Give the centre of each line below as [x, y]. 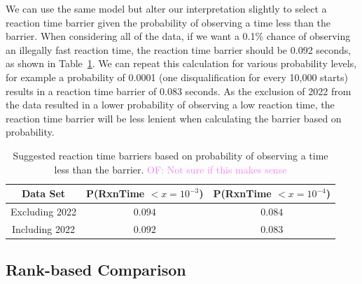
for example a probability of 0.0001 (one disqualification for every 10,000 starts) [177, 77]
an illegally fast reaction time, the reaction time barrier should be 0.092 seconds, [179, 49]
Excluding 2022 [43, 211]
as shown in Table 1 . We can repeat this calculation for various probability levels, [181, 63]
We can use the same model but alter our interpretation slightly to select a [166, 8]
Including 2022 [43, 228]
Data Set [43, 193]
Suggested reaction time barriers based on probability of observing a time [170, 155]
